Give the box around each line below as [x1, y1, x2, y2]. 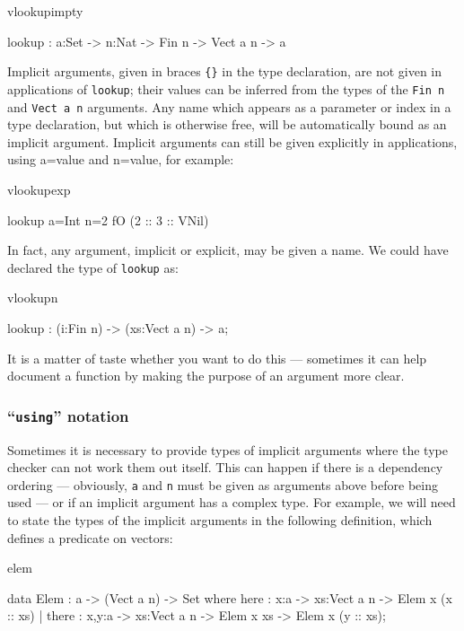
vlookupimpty [7, 2, 83, 20]
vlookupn [7, 288, 58, 307]
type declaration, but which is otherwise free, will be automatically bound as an [7, 115, 447, 134]
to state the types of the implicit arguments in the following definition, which [7, 510, 433, 529]
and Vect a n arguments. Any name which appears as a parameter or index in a [7, 97, 451, 116]
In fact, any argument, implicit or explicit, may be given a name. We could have [7, 241, 449, 259]
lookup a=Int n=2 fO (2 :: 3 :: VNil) [7, 210, 209, 229]
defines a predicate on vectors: [7, 528, 173, 547]
